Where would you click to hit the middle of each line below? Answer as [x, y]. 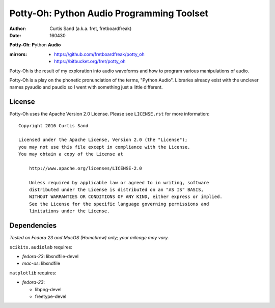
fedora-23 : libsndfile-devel [50, 256]
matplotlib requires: [33, 273]
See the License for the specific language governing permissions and [119, 204]
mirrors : [18, 54]
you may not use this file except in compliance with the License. [104, 147]
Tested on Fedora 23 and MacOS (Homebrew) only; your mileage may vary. [89, 238]
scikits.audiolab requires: [41, 247]
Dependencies [33, 226]
